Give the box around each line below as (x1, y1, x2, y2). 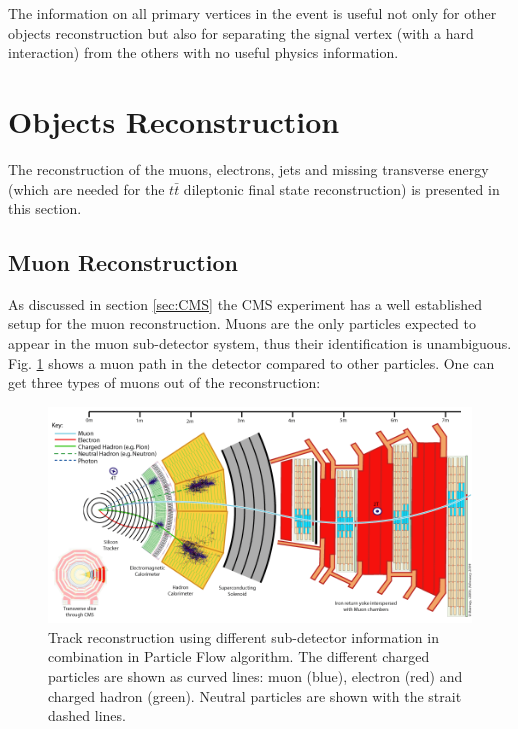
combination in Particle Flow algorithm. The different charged (48, 646, 430, 667)
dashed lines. (48, 705, 126, 726)
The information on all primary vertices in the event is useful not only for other (8, 3, 497, 23)
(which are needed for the (8, 178, 165, 199)
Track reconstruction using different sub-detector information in (48, 626, 439, 647)
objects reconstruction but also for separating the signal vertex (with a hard (8, 22, 474, 43)
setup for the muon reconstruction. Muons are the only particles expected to (8, 313, 476, 334)
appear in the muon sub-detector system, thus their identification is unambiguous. (8, 333, 512, 354)
